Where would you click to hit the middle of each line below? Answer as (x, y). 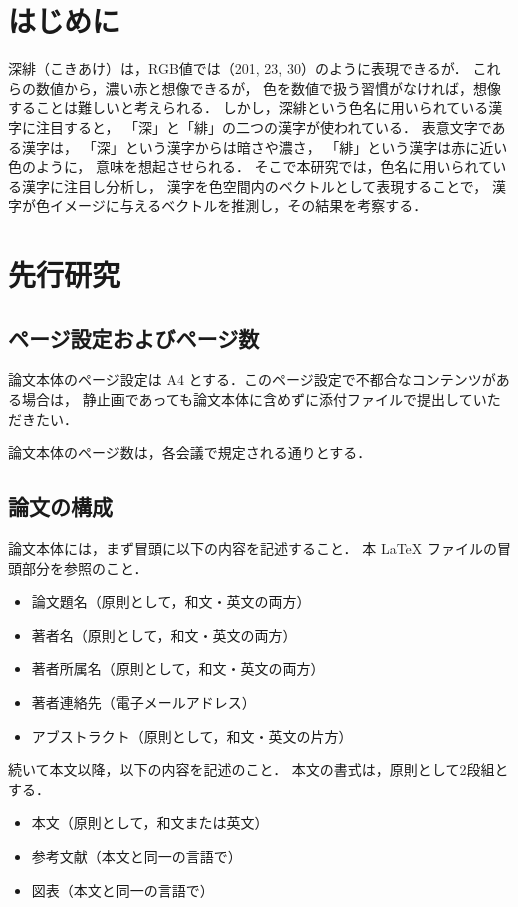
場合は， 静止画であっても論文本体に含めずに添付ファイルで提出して (247, 399)
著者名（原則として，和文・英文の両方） (164, 634)
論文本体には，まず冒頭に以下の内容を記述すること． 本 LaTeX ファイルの (252, 548)
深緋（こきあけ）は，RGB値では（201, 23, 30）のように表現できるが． (238, 68)
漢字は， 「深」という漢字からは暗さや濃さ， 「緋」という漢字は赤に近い (264, 146)
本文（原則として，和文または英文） (150, 822)
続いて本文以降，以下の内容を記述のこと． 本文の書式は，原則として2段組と (258, 769)
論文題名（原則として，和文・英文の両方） (171, 601)
